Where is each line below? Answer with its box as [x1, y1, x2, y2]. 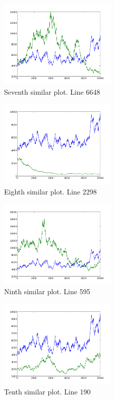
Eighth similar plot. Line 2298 [4, 186, 97, 196]
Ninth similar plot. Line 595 [4, 286, 90, 297]
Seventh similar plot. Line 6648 [4, 86, 100, 97]
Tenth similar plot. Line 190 [4, 386, 91, 396]
